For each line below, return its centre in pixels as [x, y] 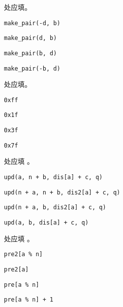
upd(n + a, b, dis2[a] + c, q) [55, 208]
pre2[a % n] [23, 254]
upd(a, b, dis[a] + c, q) [46, 223]
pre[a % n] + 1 [29, 300]
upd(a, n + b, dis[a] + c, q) [53, 177]
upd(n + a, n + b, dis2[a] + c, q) [62, 192]
